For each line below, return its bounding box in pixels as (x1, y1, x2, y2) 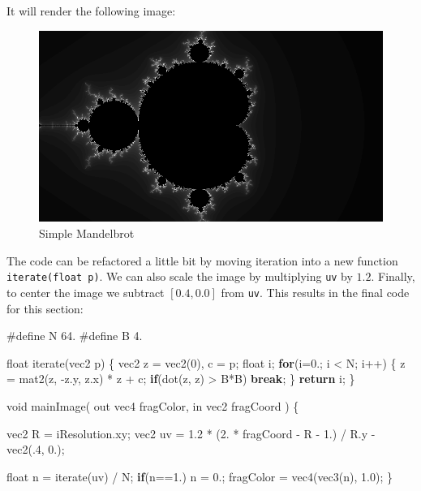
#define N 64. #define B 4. (6, 327, 143, 344)
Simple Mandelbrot (39, 225, 135, 242)
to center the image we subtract (6, 283, 165, 300)
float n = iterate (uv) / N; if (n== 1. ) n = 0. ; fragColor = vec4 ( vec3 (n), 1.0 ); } (6, 467, 393, 485)
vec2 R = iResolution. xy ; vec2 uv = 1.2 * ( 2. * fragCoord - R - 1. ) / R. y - (6, 424, 376, 441)
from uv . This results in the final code (221, 283, 410, 300)
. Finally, (371, 268, 415, 285)
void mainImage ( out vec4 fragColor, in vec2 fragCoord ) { (6, 397, 299, 414)
